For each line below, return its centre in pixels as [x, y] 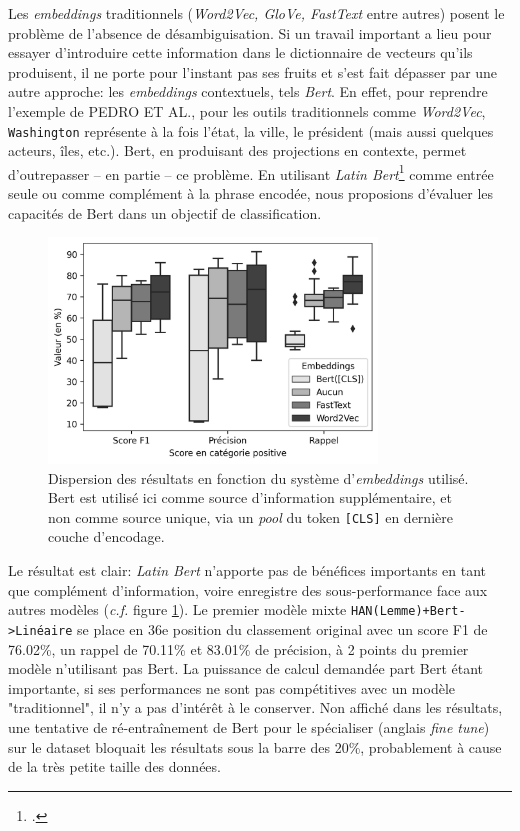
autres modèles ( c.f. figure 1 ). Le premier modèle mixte [177, 609]
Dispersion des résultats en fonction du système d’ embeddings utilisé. [258, 477]
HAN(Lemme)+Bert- [408, 611]
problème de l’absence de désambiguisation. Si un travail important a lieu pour [250, 32]
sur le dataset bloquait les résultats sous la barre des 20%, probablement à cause [255, 746]
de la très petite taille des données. [114, 766]
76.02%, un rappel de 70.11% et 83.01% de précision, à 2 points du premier [238, 648]
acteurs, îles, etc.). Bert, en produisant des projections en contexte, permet [237, 150]
